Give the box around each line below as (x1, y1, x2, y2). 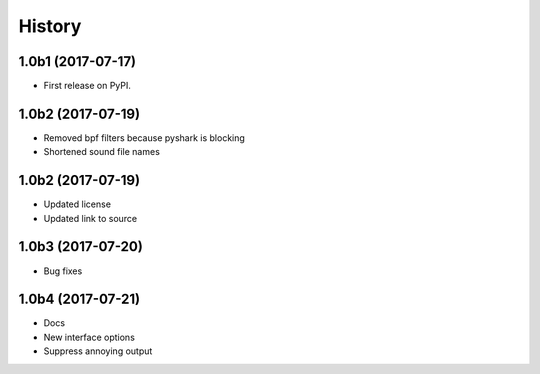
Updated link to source (43, 212, 138, 224)
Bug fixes (43, 265, 83, 277)
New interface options (43, 331, 135, 343)
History (18, 15, 82, 37)
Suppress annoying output (43, 345, 153, 357)
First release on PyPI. (43, 80, 132, 92)
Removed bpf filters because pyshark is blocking (43, 131, 245, 144)
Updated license (43, 198, 112, 210)
